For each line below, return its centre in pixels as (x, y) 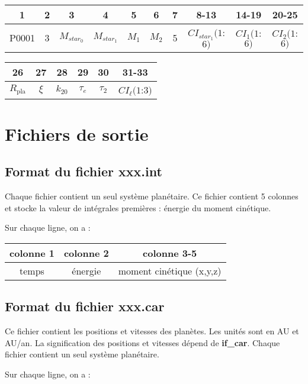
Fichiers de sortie (77, 133)
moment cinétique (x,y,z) (170, 271)
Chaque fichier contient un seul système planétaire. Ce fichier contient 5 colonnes (152, 196)
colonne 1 (32, 253)
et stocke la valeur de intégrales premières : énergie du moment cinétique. (138, 207)
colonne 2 (86, 253)
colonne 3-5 (170, 253)
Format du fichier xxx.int (84, 171)
